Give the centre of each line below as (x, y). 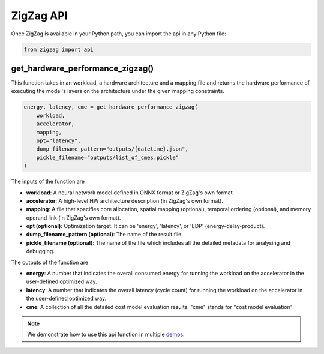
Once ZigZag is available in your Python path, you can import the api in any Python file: (118, 34)
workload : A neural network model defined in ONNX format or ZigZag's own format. (130, 193)
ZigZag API (39, 16)
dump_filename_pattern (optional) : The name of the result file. (104, 235)
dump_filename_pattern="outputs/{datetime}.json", (112, 149)
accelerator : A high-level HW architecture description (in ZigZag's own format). (124, 200)
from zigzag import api (59, 49)
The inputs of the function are (48, 181)
